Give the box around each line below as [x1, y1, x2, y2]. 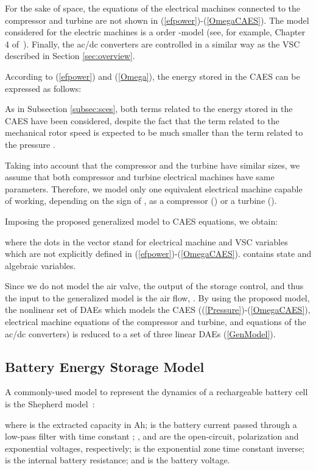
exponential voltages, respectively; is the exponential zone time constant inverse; [5, 441, 304, 454]
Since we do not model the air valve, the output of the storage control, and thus [5, 279, 304, 292]
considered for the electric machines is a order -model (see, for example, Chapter [5, 26, 306, 38]
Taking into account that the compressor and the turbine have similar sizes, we [5, 158, 300, 171]
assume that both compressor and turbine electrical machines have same [5, 170, 275, 183]
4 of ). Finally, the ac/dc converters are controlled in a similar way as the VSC [5, 37, 300, 50]
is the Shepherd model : [5, 398, 95, 410]
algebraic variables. [5, 259, 76, 272]
